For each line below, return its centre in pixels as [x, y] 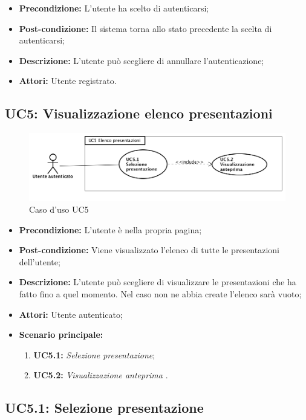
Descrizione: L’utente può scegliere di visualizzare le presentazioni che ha [158, 282]
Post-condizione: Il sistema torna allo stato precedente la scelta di [145, 28]
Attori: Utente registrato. [68, 81]
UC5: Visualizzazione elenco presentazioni [139, 113]
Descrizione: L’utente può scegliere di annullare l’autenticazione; [142, 60]
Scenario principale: [61, 334]
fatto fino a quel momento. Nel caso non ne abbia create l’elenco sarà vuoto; [160, 294]
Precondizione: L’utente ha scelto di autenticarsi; [114, 8]
